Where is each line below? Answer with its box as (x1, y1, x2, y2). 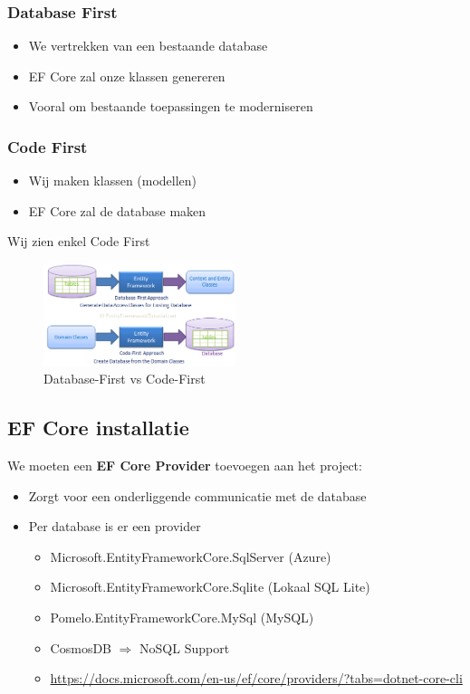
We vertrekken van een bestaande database (28, 36, 268, 55)
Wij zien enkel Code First (7, 232, 150, 251)
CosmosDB (50, 638, 112, 657)
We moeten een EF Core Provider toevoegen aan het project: (7, 456, 362, 475)
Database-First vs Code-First (43, 369, 206, 388)
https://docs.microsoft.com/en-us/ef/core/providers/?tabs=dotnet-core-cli (50, 669, 463, 688)
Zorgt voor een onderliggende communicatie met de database (28, 486, 367, 505)
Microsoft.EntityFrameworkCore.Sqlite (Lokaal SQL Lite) (50, 577, 370, 596)
